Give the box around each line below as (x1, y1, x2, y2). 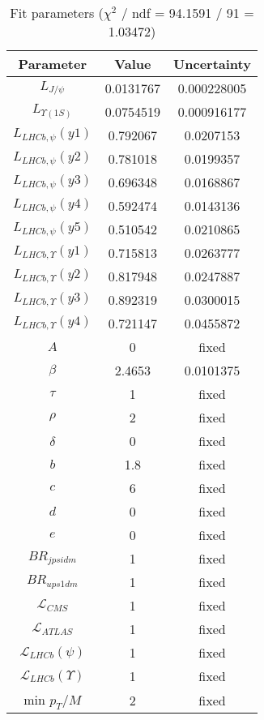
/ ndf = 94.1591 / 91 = (121, 3, 254, 22)
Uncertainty (173, 54, 251, 73)
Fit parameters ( (10, 3, 104, 22)
